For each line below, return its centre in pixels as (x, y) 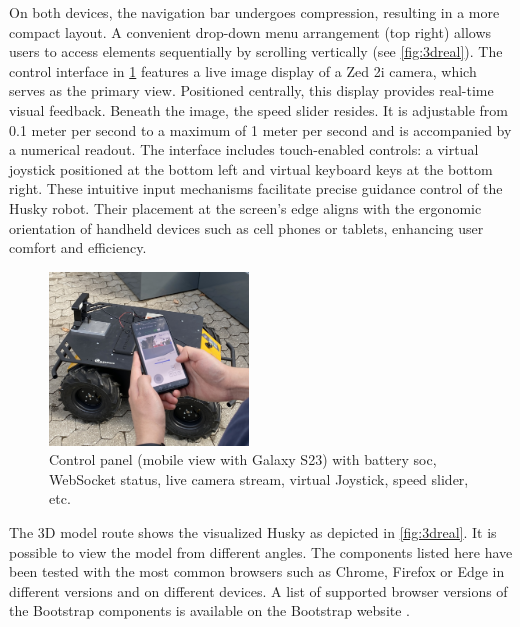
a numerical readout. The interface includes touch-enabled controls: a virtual (244, 149)
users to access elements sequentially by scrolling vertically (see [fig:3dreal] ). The (256, 51)
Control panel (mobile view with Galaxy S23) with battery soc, (243, 459)
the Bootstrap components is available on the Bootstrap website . (210, 610)
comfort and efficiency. (78, 247)
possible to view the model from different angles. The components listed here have (261, 551)
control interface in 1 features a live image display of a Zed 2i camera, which (243, 70)
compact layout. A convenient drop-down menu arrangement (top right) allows (250, 31)
